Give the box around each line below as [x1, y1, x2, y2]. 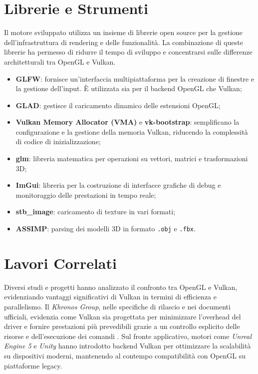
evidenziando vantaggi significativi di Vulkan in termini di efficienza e [4, 291, 217, 302]
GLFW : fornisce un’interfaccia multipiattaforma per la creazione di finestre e [15, 73, 255, 84]
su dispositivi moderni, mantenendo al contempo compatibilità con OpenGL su [4, 350, 246, 360]
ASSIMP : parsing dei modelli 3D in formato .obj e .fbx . [15, 223, 196, 234]
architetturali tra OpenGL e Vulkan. [4, 56, 116, 67]
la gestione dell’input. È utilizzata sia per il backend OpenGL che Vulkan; [15, 83, 242, 94]
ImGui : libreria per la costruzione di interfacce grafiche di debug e [15, 180, 221, 190]
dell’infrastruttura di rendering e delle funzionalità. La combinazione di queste [4, 37, 243, 47]
